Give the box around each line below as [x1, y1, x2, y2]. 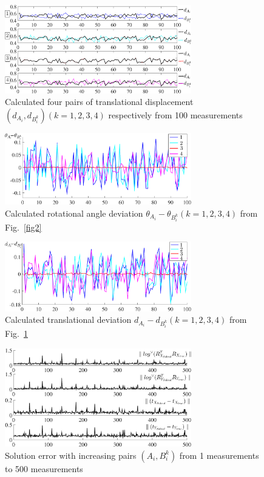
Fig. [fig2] [5, 220, 42, 233]
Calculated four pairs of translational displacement [5, 95, 194, 108]
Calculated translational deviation [5, 313, 132, 326]
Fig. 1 [5, 327, 28, 340]
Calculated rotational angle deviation [5, 206, 143, 219]
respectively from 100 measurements [108, 108, 243, 121]
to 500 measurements [5, 462, 83, 475]
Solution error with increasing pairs [5, 448, 137, 461]
